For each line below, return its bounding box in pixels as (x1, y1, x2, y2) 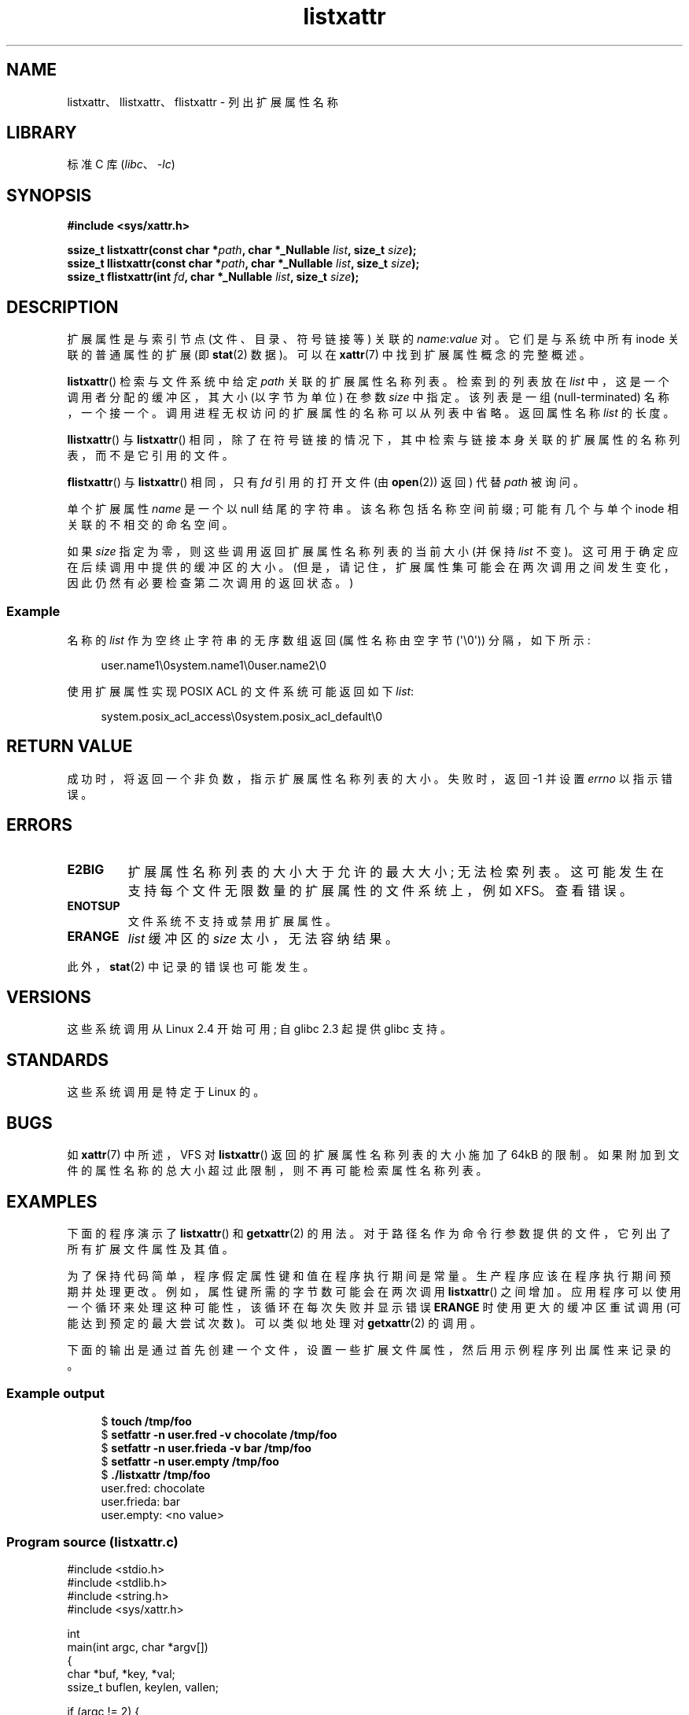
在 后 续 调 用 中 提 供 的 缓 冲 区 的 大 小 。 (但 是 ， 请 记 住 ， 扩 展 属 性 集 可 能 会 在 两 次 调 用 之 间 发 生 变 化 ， (67, 560, 675, 574)
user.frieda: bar (101, 1494, 181, 1508)
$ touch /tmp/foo (101, 1414, 192, 1428)
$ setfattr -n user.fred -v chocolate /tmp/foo (101, 1427, 337, 1441)
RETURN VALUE (6, 736, 133, 757)
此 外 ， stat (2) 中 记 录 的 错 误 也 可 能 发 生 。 (67, 959, 315, 973)
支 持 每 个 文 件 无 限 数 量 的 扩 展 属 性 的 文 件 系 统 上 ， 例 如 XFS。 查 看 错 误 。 (127, 882, 632, 898)
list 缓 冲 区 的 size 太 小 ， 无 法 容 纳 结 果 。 (127, 930, 398, 946)
